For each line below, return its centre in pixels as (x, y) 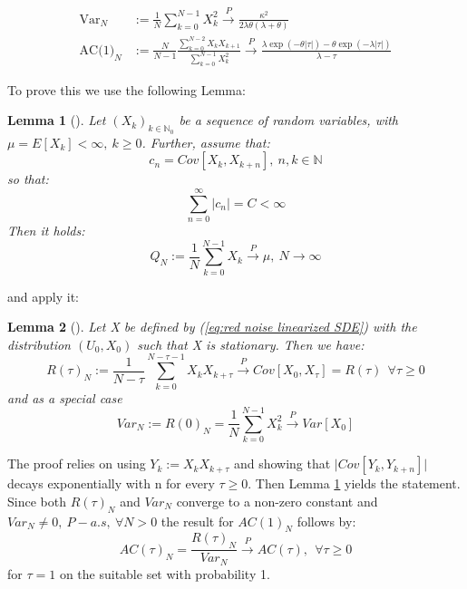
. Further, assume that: (206, 142)
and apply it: (43, 296)
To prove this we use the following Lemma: (126, 89)
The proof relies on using (77, 463)
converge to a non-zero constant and (277, 501)
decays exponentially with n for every (111, 483)
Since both (37, 501)
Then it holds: (46, 230)
